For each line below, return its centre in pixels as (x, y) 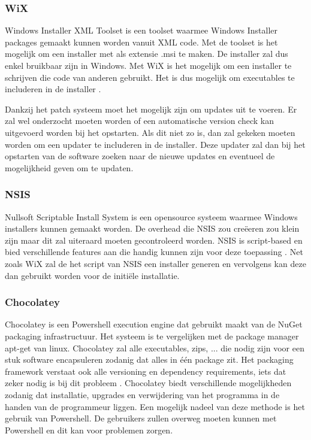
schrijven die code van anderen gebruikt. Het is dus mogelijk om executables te (150, 77)
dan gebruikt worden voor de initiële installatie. (92, 275)
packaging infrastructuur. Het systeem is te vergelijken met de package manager (152, 336)
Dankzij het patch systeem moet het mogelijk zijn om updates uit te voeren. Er (151, 109)
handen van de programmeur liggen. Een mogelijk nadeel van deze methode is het (155, 406)
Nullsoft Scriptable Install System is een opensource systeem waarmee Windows (151, 216)
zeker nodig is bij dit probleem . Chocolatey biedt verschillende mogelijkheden (148, 383)
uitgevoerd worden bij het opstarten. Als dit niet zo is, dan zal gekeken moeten (150, 132)
